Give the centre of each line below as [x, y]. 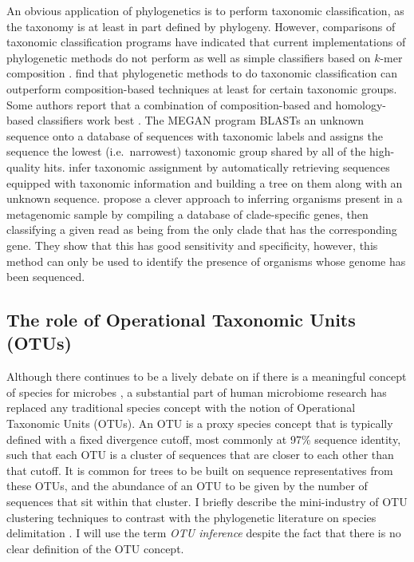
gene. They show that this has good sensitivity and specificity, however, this [192, 245]
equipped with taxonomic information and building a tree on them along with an [205, 182]
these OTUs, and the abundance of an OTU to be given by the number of [187, 486]
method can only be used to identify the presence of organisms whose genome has [206, 261]
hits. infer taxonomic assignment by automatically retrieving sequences [217, 166]
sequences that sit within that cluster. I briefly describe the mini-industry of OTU [207, 502]
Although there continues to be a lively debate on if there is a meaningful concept [207, 376]
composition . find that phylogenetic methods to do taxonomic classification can [202, 73]
